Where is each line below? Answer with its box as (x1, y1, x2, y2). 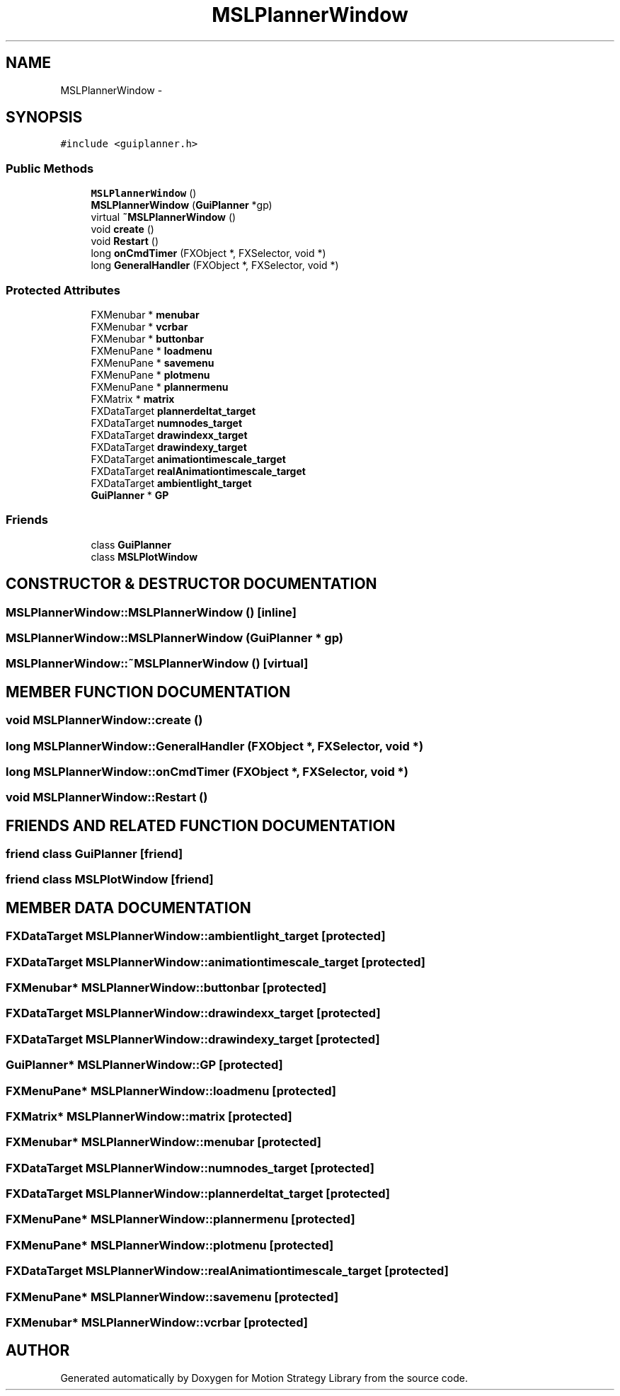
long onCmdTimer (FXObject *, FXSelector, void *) (91, 247, 326, 260)
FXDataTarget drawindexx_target (91, 428, 248, 441)
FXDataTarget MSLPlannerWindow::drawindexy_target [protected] (6, 1031, 380, 1046)
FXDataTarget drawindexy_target (91, 440, 247, 453)
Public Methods (6, 161, 94, 176)
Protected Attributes (6, 282, 120, 297)
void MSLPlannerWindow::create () (6, 713, 203, 728)
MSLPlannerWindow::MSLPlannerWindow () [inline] (6, 605, 297, 619)
